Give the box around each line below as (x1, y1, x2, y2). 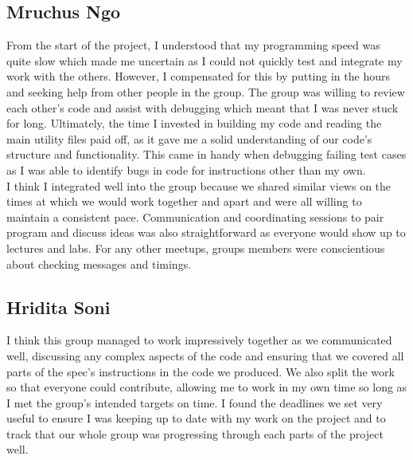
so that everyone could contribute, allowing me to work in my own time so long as (6, 379, 407, 395)
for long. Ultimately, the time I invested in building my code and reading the (6, 115, 382, 132)
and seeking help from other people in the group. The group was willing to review (6, 83, 405, 100)
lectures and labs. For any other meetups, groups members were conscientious (6, 239, 385, 256)
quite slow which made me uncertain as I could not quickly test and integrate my (6, 52, 403, 69)
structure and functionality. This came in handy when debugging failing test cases (6, 146, 407, 163)
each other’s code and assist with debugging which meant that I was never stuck (6, 99, 399, 116)
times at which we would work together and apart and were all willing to (6, 193, 362, 210)
